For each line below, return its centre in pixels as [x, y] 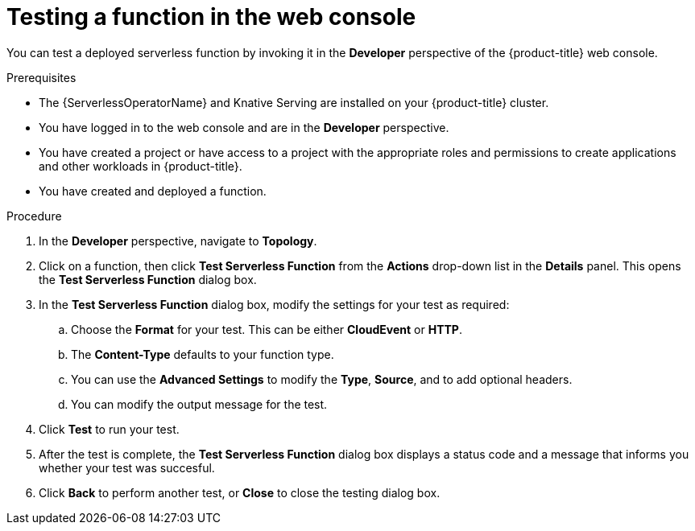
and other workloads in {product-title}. [141, 166]
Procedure [34, 216]
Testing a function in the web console [211, 17]
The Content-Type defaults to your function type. [203, 354]
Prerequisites [41, 77]
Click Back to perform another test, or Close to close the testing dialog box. [240, 492]
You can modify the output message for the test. [199, 404]
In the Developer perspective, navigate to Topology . [178, 241]
